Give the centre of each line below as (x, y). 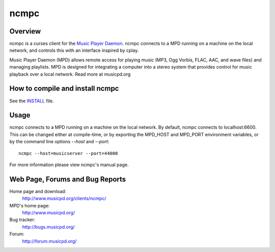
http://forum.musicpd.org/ (49, 241)
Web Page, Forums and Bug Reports (68, 179)
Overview (25, 31)
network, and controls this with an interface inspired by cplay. (74, 50)
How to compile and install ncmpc (64, 89)
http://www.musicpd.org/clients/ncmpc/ (64, 199)
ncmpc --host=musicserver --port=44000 (68, 153)
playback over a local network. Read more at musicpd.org (70, 74)
